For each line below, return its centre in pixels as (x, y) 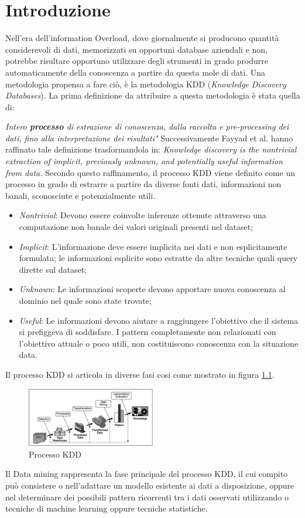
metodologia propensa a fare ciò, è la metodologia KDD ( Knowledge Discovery (146, 84)
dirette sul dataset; (53, 269)
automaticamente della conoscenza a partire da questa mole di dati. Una (135, 72)
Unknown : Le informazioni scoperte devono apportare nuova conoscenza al (152, 289)
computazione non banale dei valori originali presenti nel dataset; (136, 227)
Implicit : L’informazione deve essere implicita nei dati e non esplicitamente (153, 246)
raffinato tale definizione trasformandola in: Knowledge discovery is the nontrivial (151, 149)
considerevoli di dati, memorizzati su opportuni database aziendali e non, (136, 49)
